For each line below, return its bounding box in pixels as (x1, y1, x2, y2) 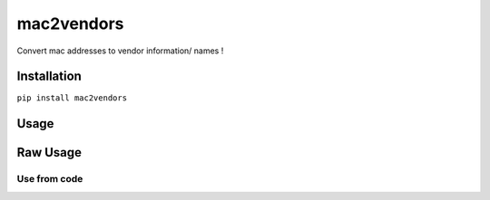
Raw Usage (16, 145, 82, 160)
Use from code (16, 173, 83, 186)
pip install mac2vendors (16, 93, 127, 103)
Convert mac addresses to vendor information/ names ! (16, 45, 224, 56)
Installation (16, 69, 82, 84)
